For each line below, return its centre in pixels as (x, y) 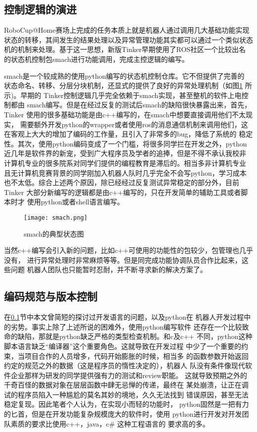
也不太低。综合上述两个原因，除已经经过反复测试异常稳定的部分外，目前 (122, 182)
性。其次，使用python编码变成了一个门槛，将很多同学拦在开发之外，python (126, 143)
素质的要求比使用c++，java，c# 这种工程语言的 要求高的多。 (110, 423)
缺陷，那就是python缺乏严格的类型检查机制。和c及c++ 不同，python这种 (135, 336)
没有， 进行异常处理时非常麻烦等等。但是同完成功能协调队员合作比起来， (123, 260)
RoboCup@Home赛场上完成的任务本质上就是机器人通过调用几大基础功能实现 (127, 30)
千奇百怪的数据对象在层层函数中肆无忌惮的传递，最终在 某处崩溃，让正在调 (126, 385)
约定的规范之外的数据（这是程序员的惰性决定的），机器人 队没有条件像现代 (125, 365)
